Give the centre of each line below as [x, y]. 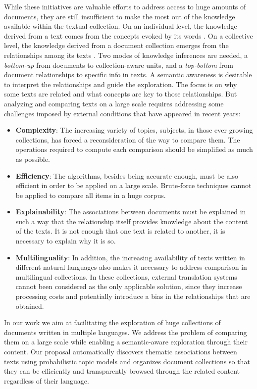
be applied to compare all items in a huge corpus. [91, 195]
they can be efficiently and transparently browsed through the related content [122, 371]
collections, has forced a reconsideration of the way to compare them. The [128, 139]
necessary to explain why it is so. [66, 241]
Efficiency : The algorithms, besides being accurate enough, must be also [127, 175]
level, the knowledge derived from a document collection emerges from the [116, 45]
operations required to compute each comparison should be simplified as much [134, 149]
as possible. [33, 159]
